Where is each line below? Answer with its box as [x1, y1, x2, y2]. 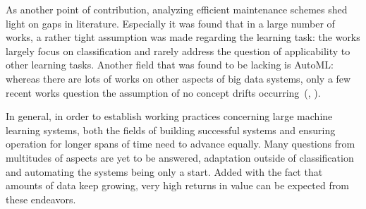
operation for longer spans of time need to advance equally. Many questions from [6, 136, 355, 151]
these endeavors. [6, 191, 76, 206]
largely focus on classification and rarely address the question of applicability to [6, 43, 350, 58]
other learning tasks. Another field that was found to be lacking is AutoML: [6, 57, 334, 72]
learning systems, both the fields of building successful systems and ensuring [6, 122, 336, 137]
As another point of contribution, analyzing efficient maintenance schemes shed [6, 2, 348, 16]
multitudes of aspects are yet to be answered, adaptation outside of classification [6, 150, 354, 165]
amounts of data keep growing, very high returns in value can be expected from [6, 178, 349, 193]
